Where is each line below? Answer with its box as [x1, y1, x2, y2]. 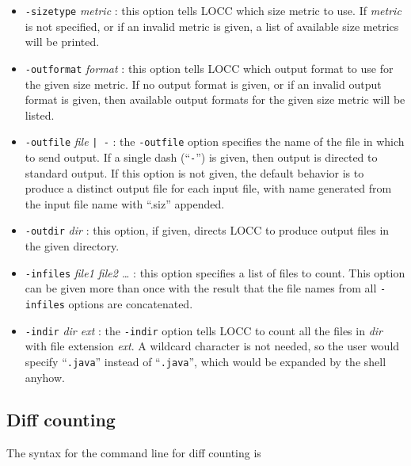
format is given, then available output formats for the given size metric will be [25, 91, 405, 108]
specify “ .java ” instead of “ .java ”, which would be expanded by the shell [25, 353, 386, 369]
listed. [25, 106, 55, 123]
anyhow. [25, 369, 65, 385]
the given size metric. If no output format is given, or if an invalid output [25, 75, 382, 92]
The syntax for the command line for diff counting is [6, 445, 261, 461]
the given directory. [25, 238, 120, 254]
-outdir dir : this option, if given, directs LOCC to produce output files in [25, 222, 390, 239]
